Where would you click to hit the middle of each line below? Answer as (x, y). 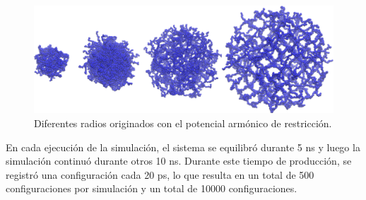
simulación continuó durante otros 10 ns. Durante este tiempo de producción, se (179, 161)
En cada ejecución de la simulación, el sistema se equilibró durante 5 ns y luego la (183, 147)
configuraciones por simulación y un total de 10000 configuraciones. (152, 188)
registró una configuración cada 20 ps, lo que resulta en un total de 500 (160, 174)
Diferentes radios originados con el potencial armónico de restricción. (183, 123)
